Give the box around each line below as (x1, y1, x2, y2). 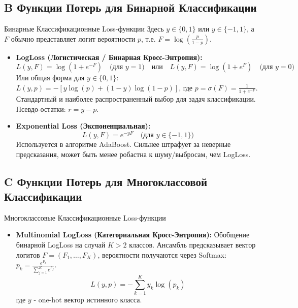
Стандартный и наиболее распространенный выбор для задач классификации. (16, 94, 256, 104)
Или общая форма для (16, 72, 85, 83)
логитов (16, 249, 40, 260)
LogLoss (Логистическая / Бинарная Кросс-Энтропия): (16, 51, 203, 62)
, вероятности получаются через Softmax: (97, 249, 227, 260)
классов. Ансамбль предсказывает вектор (129, 239, 256, 250)
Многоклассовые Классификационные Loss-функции (4, 212, 166, 223)
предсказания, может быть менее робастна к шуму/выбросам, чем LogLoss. (16, 148, 251, 159)
